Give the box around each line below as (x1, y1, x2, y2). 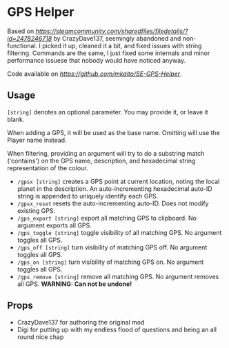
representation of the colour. (7, 163, 88, 172)
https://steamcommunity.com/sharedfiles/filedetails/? (35, 27, 188, 35)
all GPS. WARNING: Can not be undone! (17, 280, 132, 288)
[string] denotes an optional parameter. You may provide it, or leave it (7, 108, 208, 116)
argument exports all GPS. (17, 221, 92, 229)
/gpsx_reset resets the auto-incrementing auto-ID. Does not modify (17, 199, 209, 207)
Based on (7, 27, 34, 35)
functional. (7, 41, 38, 50)
